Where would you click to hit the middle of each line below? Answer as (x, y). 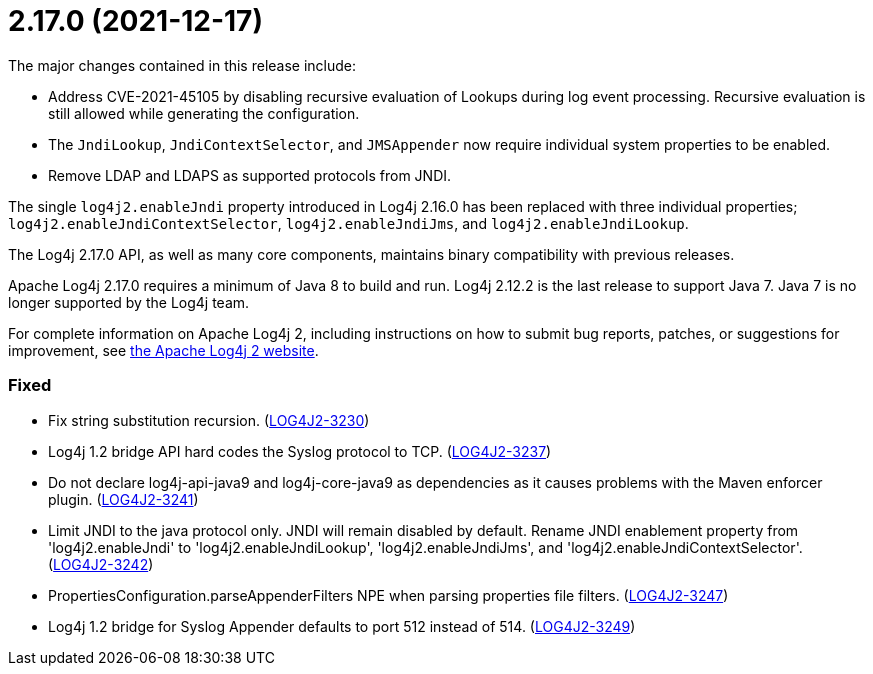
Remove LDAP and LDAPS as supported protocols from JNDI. (250, 175)
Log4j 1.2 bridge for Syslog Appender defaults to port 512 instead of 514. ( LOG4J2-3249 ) (342, 626)
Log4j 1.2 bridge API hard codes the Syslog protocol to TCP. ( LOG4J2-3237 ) (300, 451)
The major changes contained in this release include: (182, 65)
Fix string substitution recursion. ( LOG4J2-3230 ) (209, 420)
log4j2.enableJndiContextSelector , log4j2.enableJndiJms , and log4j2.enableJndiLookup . (348, 223)
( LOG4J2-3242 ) (101, 564)
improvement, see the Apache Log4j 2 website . (163, 350)
